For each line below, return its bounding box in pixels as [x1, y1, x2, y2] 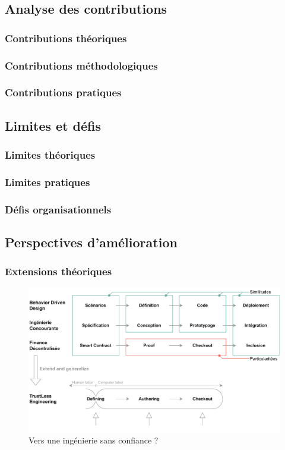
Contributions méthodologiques [5, 58, 158, 73]
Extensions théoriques [5, 264, 112, 279]
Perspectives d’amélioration [5, 233, 178, 251]
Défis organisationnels [5, 202, 112, 216]
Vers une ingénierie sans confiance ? [28, 434, 159, 446]
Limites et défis [5, 116, 102, 134]
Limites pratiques [5, 174, 90, 189]
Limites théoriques [5, 147, 96, 162]
